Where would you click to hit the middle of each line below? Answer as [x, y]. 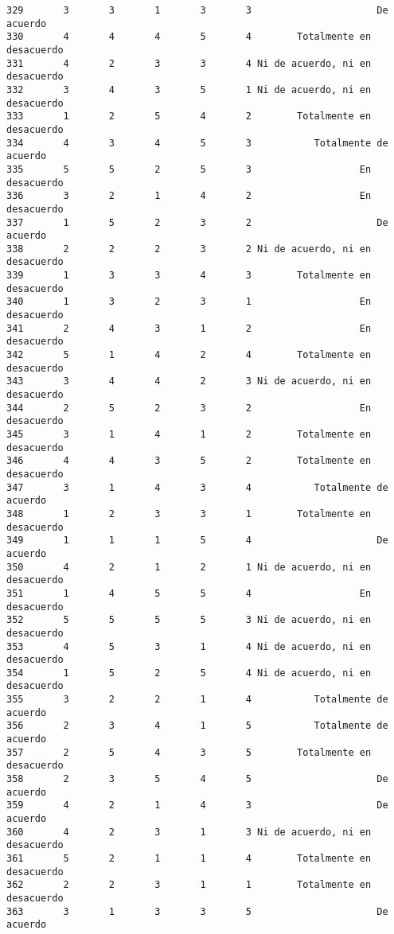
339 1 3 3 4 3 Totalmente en [189, 276]
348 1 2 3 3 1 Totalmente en [189, 514]
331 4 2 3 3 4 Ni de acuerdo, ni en [189, 63]
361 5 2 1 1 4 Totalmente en [189, 858]
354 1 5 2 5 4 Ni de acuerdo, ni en [189, 673]
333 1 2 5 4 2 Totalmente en [189, 117]
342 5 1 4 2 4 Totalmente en [189, 355]
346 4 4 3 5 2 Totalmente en [189, 461]
